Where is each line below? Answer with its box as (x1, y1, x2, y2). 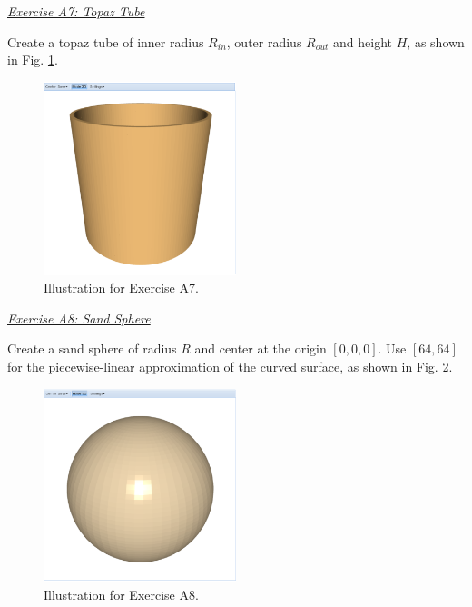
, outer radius (226, 32, 302, 51)
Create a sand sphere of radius (7, 339, 177, 358)
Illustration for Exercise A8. (44, 584, 199, 603)
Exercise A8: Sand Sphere (7, 308, 151, 327)
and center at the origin (194, 339, 327, 358)
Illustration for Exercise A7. (44, 278, 199, 297)
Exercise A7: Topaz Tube (7, 2, 145, 20)
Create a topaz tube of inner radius (7, 32, 204, 51)
